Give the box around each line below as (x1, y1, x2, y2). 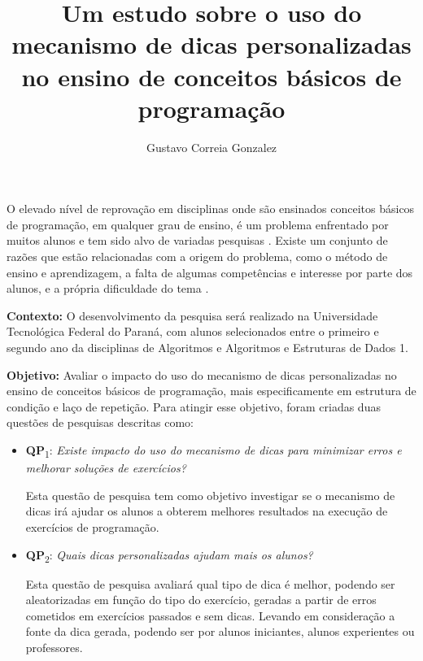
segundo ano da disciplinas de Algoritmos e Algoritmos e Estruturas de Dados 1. (7, 339, 408, 356)
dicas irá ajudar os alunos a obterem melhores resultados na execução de (25, 502, 388, 520)
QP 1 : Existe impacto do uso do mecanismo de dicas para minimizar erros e (25, 441, 402, 460)
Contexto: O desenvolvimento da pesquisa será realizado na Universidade (7, 307, 378, 324)
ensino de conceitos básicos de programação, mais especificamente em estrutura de (7, 382, 416, 399)
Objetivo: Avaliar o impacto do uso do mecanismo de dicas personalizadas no (7, 366, 397, 383)
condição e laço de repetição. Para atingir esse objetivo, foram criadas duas (7, 398, 381, 415)
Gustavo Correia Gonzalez (146, 138, 277, 155)
